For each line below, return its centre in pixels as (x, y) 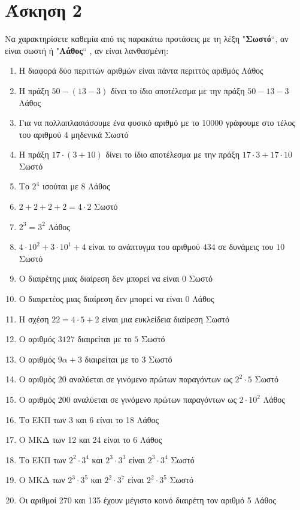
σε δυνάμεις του (246, 247)
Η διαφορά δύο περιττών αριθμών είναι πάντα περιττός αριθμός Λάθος (141, 70)
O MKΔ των (42, 480)
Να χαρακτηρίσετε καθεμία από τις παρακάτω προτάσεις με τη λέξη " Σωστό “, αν (147, 39)
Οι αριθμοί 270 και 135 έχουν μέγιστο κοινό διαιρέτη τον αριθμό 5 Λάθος (147, 500)
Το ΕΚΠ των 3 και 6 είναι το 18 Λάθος (89, 419)
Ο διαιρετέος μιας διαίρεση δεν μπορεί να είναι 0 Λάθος (116, 299)
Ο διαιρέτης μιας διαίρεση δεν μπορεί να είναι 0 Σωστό (116, 278)
